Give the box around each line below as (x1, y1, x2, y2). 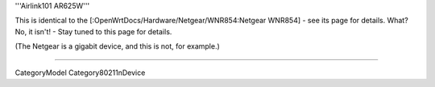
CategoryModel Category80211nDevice (14, 68, 146, 77)
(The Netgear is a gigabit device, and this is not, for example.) (14, 42, 221, 51)
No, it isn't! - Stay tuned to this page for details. (14, 26, 172, 36)
